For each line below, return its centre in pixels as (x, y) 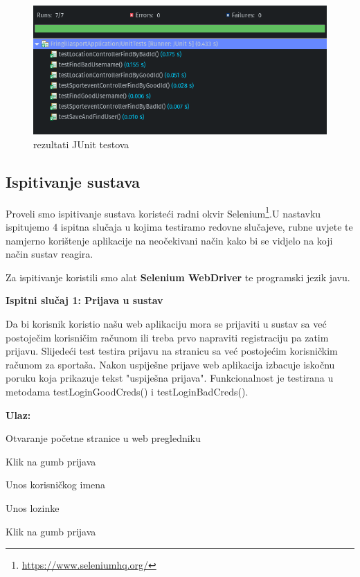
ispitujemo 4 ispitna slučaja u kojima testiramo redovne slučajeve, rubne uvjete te (179, 227)
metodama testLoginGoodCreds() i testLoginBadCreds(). (127, 391)
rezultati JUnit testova (81, 144)
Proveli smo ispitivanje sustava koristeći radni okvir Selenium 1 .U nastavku (163, 212)
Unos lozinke (33, 507)
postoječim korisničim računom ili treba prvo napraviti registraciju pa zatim (167, 337)
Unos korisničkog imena (56, 485)
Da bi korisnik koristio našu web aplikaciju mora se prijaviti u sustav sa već (166, 323)
